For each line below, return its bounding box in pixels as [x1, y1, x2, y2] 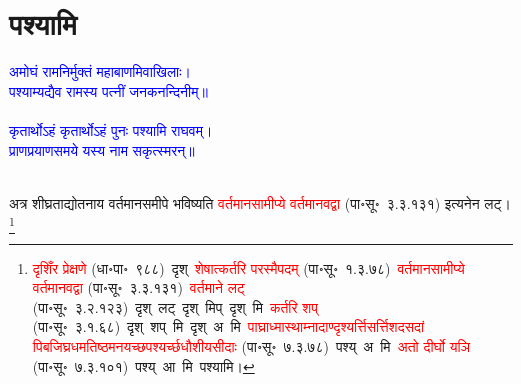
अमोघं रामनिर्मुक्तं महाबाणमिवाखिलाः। [9, 61, 192, 82]
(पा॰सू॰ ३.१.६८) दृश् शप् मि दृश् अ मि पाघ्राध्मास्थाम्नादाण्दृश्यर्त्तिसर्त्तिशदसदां [32, 316, 425, 337]
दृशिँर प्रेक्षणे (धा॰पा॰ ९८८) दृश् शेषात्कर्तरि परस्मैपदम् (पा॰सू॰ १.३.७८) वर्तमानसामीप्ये [32, 257, 465, 278]
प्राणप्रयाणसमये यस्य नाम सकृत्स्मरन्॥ [9, 139, 195, 160]
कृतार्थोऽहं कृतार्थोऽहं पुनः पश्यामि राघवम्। [9, 119, 213, 140]
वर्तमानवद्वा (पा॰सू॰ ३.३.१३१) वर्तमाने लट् [32, 277, 245, 298]
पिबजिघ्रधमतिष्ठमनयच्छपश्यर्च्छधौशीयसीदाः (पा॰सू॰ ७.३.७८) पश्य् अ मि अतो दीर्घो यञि [32, 335, 471, 356]
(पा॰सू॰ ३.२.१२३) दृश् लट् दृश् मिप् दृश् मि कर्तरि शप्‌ [32, 296, 319, 317]
